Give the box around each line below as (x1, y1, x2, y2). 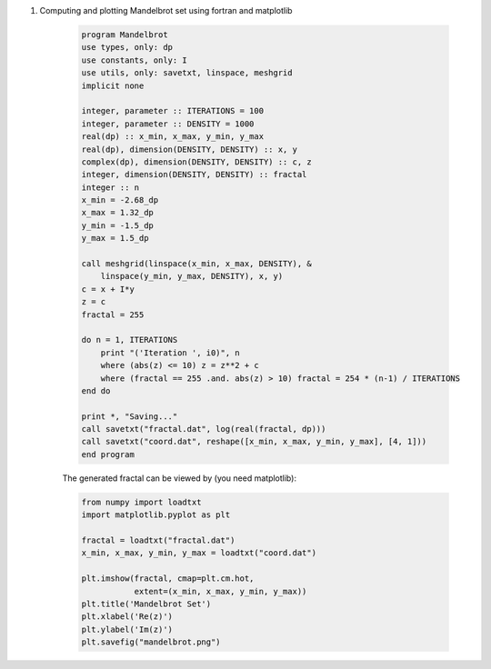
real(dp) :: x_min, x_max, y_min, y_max (81, 132, 264, 142)
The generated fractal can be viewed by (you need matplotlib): (62, 473, 297, 484)
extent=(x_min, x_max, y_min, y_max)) (134, 586, 307, 596)
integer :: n (81, 182, 140, 193)
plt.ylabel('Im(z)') (81, 624, 173, 634)
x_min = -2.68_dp (81, 195, 159, 205)
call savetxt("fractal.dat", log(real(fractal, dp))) (81, 424, 326, 434)
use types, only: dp (81, 42, 173, 53)
